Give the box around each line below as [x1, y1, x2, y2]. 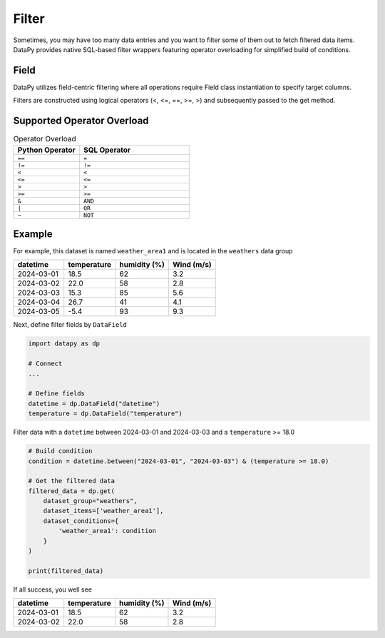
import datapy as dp [28, 340, 100, 348]
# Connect [28, 360, 63, 368]
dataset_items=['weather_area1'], [43, 507, 164, 515]
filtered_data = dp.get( [28, 487, 115, 495]
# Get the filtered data [28, 477, 115, 485]
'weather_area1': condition [58, 527, 157, 535]
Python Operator [17, 145, 76, 155]
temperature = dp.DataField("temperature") [28, 410, 183, 417]
